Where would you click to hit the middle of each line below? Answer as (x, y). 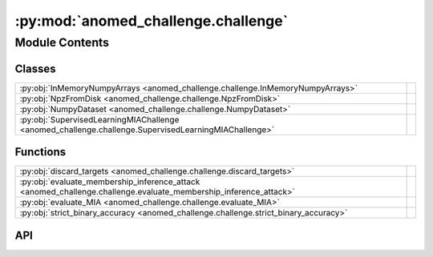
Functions (40, 152)
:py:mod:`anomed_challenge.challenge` (152, 21)
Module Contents (62, 42)
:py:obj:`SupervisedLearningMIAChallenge (99, 119)
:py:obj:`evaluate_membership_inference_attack (110, 182)
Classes (35, 68)
